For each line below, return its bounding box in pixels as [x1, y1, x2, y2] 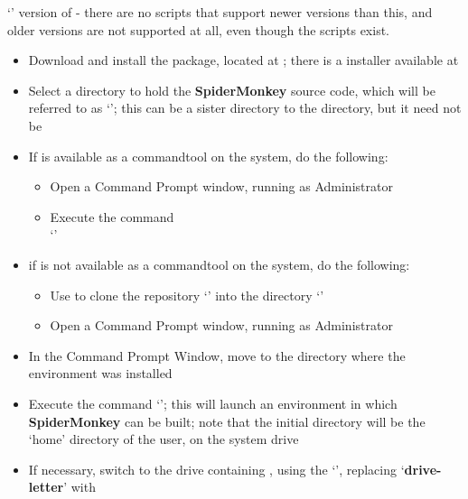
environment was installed [28, 364, 173, 383]
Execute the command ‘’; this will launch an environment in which [28, 393, 398, 412]
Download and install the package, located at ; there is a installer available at [28, 51, 459, 69]
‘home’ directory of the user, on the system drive [28, 430, 299, 448]
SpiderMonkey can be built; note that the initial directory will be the [28, 411, 426, 430]
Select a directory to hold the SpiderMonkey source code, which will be [28, 80, 435, 99]
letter [28, 477, 64, 496]
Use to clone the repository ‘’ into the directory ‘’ [50, 285, 324, 304]
